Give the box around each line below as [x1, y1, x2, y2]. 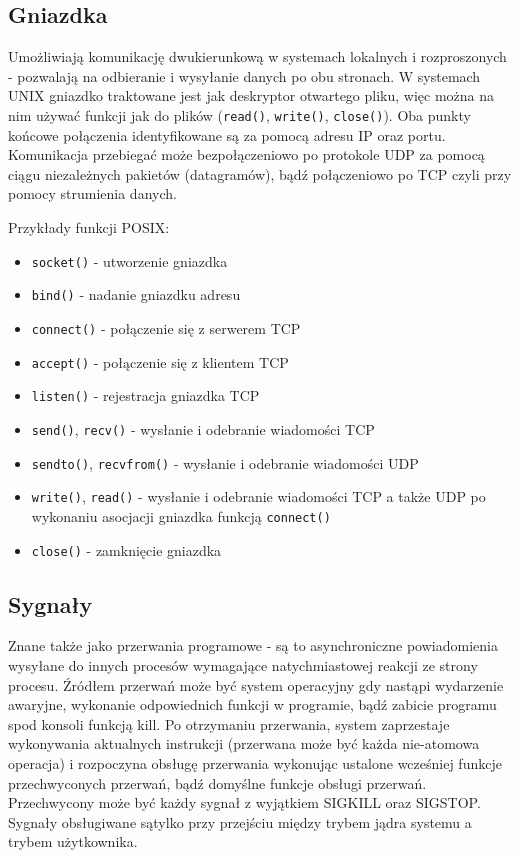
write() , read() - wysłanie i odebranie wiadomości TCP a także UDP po [31, 486, 486, 507]
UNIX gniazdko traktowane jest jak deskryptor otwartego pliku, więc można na [8, 85, 495, 106]
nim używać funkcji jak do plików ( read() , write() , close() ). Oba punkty [8, 104, 471, 125]
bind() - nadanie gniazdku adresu [31, 284, 241, 305]
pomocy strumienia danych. [8, 183, 177, 204]
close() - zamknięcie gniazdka [31, 539, 222, 560]
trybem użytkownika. [8, 831, 138, 852]
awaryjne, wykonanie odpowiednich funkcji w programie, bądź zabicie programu [8, 694, 497, 715]
